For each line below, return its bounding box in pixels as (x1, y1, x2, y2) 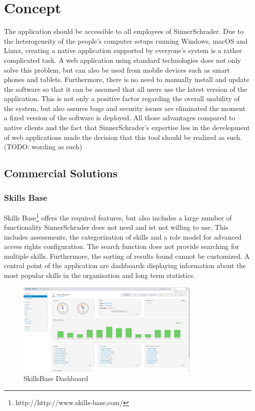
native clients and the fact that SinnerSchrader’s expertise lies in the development (4, 122, 250, 133)
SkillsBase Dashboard (24, 373, 88, 384)
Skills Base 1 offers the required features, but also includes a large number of (4, 211, 232, 222)
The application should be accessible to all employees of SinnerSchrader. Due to (4, 26, 244, 36)
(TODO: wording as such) (4, 141, 82, 152)
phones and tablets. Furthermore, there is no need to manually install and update (4, 74, 250, 84)
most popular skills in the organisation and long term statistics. (4, 270, 195, 280)
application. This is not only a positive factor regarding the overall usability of (4, 93, 240, 104)
